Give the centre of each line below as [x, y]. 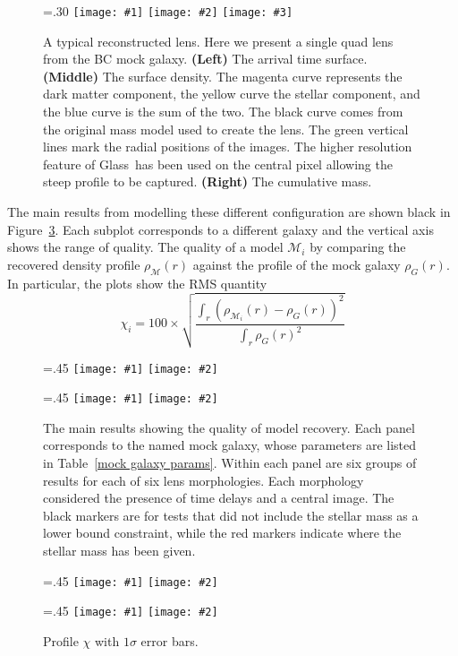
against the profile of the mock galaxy [297, 264]
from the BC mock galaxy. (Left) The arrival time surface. [205, 59]
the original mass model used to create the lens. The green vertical [226, 129]
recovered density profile [74, 264]
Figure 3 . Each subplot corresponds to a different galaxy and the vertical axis [221, 229]
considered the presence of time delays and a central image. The [219, 498]
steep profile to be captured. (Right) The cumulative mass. [208, 181]
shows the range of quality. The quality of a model [145, 247]
